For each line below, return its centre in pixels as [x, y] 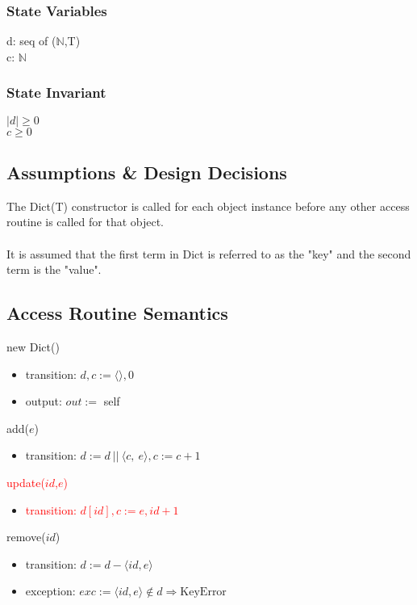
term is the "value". [54, 269]
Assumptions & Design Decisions [147, 172]
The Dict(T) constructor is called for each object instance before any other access [208, 206]
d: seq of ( [31, 41]
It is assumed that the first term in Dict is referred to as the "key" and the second [209, 253]
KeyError [203, 592]
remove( [26, 537]
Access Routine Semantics [117, 313]
